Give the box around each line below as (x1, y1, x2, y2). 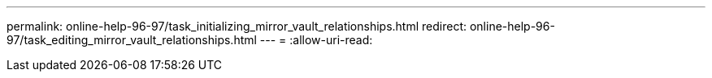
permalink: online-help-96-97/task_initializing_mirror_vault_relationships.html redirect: (7, 19, 467, 33)
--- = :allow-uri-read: (259, 33, 373, 47)
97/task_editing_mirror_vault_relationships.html (7, 33, 257, 47)
